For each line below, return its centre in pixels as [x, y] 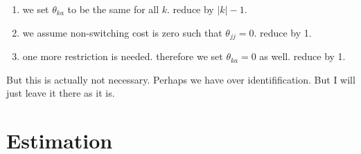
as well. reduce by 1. [302, 56]
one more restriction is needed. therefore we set [123, 56]
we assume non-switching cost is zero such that [122, 32]
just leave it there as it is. [61, 93]
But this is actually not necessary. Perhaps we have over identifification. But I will [181, 79]
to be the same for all [113, 9]
